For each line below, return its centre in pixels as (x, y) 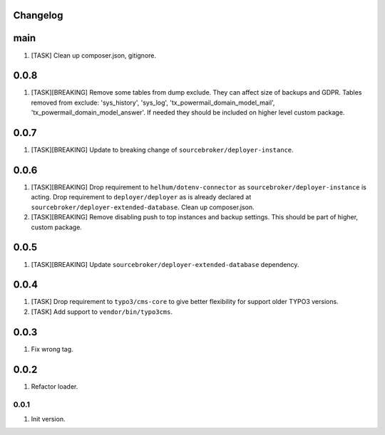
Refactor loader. (55, 386)
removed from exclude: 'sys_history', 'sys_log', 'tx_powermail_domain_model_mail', (153, 103)
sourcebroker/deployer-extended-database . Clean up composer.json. (143, 207)
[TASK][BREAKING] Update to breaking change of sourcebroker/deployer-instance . (162, 150)
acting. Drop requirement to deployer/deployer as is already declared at (141, 197)
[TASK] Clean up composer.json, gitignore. (94, 55)
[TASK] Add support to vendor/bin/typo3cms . (102, 311)
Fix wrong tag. (52, 349)
